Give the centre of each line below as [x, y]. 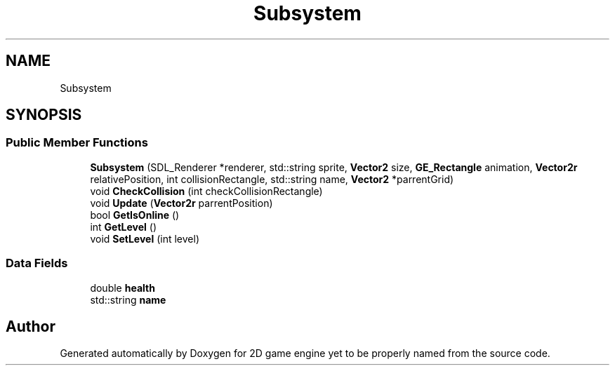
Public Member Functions [77, 143]
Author [31, 326]
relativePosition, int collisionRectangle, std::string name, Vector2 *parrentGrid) [272, 179]
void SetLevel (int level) [145, 238]
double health [123, 288]
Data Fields [37, 263]
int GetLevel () [124, 227]
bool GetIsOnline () [135, 215]
